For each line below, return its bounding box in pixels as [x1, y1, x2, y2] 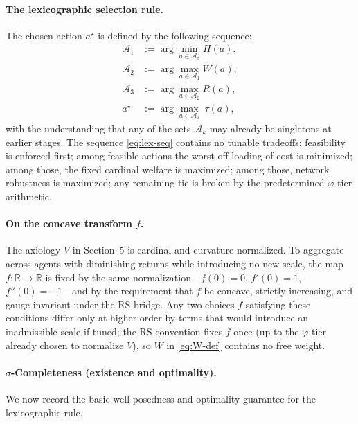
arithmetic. [6, 188, 52, 203]
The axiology [6, 242, 61, 257]
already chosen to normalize [6, 337, 124, 352]
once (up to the [233, 324, 299, 338]
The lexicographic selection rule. [6, 1, 163, 16]
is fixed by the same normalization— [45, 270, 201, 284]
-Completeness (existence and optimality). [11, 364, 217, 379]
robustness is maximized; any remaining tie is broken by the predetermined [6, 175, 325, 190]
